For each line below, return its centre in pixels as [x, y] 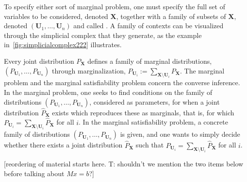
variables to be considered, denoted [56, 16]
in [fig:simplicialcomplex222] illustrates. [63, 45]
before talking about [34, 173]
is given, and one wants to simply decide [180, 134]
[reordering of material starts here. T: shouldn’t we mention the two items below [124, 164]
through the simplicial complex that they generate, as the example [103, 35]
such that [150, 145]
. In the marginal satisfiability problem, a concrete [153, 122]
